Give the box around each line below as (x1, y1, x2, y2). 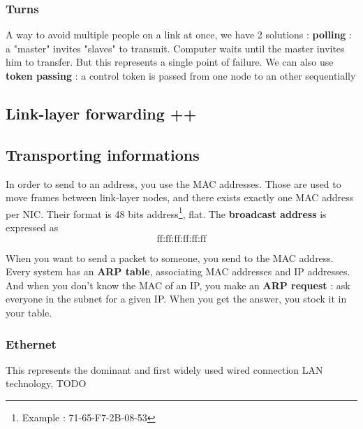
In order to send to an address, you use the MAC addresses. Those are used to (6, 176, 341, 191)
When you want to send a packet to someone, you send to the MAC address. (6, 250, 334, 265)
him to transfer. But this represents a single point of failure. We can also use (6, 54, 334, 69)
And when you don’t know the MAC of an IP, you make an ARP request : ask (6, 277, 350, 292)
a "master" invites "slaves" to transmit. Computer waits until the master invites (6, 41, 345, 55)
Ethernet (6, 335, 57, 352)
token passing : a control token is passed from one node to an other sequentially (6, 68, 356, 82)
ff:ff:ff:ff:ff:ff (156, 233, 207, 244)
